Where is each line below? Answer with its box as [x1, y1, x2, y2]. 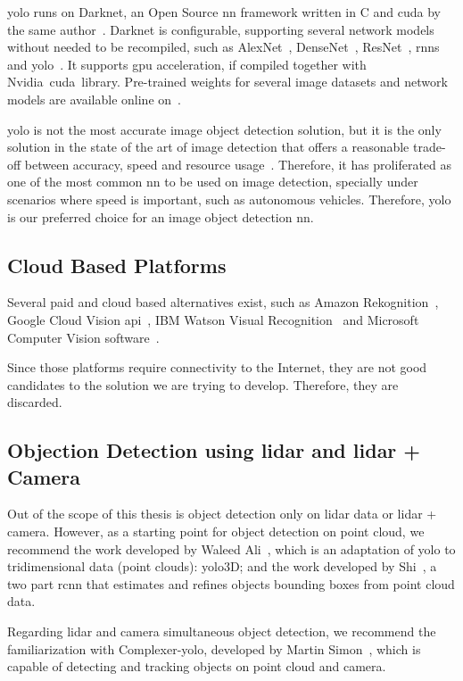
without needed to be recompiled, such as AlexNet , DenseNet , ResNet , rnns [7, 37, 440, 56]
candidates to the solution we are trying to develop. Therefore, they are [7, 375, 399, 394]
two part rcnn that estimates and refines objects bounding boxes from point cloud [7, 574, 455, 593]
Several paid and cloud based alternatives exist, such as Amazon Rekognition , [7, 293, 439, 311]
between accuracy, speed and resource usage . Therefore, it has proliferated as [24, 154, 452, 173]
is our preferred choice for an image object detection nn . [7, 207, 314, 226]
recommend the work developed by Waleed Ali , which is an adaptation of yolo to [7, 539, 456, 558]
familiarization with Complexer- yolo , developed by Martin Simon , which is [7, 639, 421, 658]
